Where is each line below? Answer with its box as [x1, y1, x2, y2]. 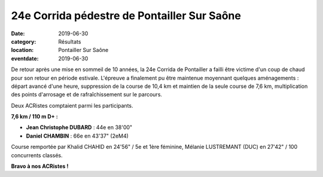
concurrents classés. [11, 151, 63, 158]
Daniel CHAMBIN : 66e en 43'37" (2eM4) [26, 132, 129, 139]
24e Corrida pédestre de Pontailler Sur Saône [11, 9, 242, 22]
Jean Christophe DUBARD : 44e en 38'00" [26, 124, 133, 131]
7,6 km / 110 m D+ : [11, 113, 58, 120]
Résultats [58, 38, 81, 45]
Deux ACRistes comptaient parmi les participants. [11, 102, 133, 109]
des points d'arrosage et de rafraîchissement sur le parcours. [11, 91, 163, 98]
